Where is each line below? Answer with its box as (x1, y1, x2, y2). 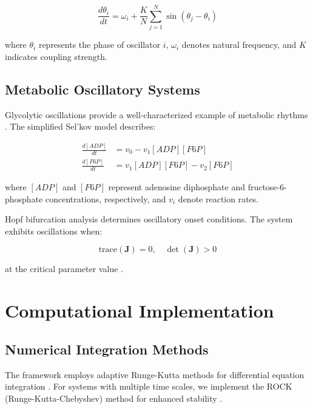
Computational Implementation (5, 298, 274, 323)
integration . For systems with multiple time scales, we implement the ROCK (5, 380, 292, 393)
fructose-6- (247, 181, 287, 193)
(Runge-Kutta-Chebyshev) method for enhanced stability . (5, 391, 223, 404)
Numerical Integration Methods (5, 339, 209, 358)
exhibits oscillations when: (5, 224, 103, 237)
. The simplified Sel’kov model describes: (5, 120, 156, 133)
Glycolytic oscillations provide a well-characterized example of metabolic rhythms (5, 108, 308, 121)
